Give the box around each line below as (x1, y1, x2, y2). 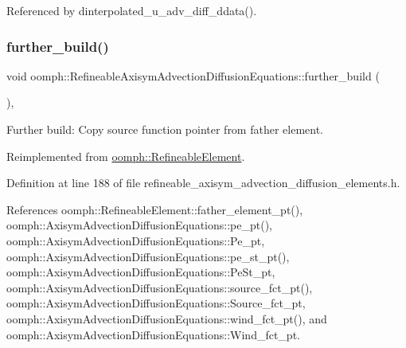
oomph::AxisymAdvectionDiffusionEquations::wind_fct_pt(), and (6, 310, 327, 326)
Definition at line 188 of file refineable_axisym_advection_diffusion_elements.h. (6, 174, 400, 191)
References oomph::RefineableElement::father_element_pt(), (6, 201, 303, 217)
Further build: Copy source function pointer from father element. (6, 121, 324, 137)
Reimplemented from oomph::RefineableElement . (6, 147, 245, 164)
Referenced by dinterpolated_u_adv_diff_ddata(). (6, 2, 257, 18)
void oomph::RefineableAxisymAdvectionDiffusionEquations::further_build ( (6, 67, 380, 84)
